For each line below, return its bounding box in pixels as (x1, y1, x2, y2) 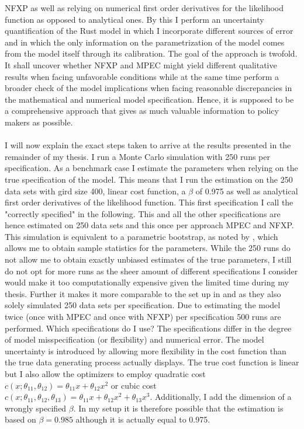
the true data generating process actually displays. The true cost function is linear (5, 356, 299, 368)
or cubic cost (110, 379, 157, 391)
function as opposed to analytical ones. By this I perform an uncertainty (5, 13, 264, 25)
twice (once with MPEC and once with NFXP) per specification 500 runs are (5, 311, 281, 323)
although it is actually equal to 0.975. (75, 413, 210, 425)
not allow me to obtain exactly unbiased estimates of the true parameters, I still (5, 253, 292, 266)
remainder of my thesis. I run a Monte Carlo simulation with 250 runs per (5, 150, 270, 162)
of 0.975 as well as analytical (195, 184, 298, 197)
